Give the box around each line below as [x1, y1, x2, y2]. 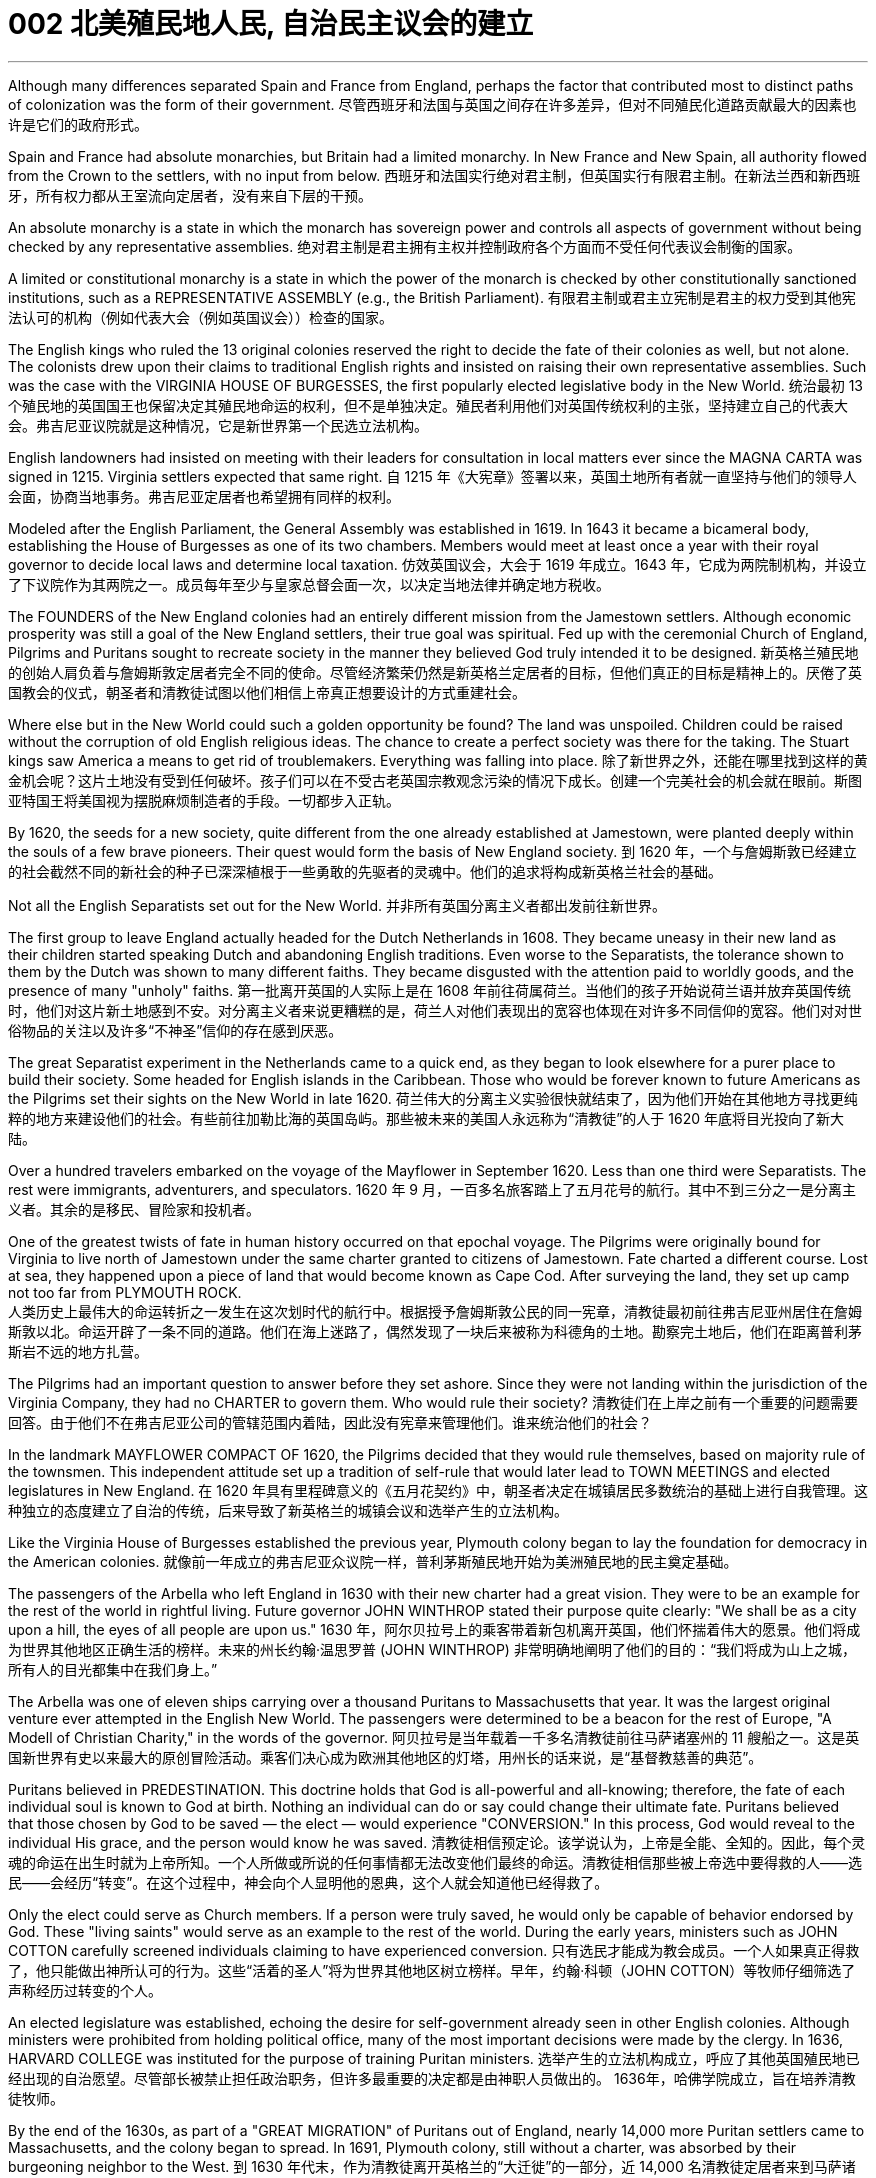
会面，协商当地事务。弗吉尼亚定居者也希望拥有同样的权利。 [8, 487, 400, 505]
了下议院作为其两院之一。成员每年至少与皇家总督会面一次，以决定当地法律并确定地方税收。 [8, 575, 610, 593]
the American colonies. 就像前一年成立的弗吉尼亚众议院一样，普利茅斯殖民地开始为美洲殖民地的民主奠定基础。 [8, 1552, 738, 1570]
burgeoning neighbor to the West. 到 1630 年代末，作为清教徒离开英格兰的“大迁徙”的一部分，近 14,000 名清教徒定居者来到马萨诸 [8, 2157, 856, 2175]
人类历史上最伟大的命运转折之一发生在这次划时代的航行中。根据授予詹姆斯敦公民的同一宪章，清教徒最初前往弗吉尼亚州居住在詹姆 [8, 1302, 862, 1320]
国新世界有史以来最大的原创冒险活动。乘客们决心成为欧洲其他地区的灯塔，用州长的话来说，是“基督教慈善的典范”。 [8, 1748, 763, 1766]
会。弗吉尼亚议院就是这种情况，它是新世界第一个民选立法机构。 [8, 416, 428, 434]
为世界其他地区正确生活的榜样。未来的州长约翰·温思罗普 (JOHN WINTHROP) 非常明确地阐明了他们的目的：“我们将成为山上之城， [8, 1640, 857, 1658]
